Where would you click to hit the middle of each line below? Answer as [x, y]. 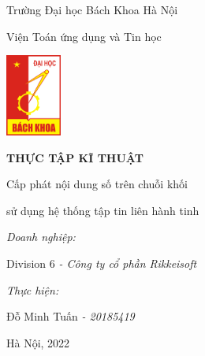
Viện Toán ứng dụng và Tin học [84, 36]
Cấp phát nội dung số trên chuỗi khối [97, 184]
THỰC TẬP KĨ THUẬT [75, 157]
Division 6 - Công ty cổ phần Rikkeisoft [102, 263]
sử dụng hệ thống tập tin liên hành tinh [103, 210]
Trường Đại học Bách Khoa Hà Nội [92, 9]
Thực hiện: [33, 289]
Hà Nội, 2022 [38, 342]
